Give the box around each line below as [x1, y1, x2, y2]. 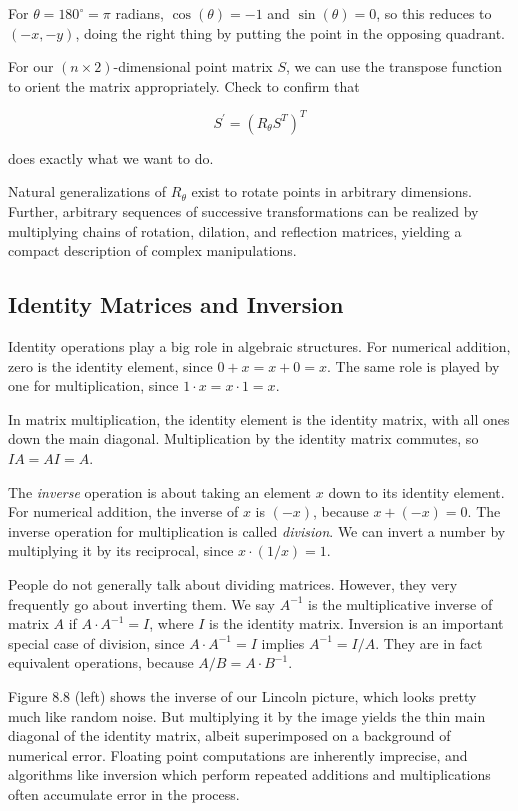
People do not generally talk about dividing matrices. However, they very [8, 573, 458, 594]
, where [149, 613, 194, 634]
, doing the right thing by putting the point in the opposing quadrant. [75, 22, 505, 43]
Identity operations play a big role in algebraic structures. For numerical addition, [8, 336, 511, 357]
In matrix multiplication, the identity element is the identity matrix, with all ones [8, 408, 510, 429]
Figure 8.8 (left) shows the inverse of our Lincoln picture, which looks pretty [8, 685, 477, 706]
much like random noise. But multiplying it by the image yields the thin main [8, 705, 486, 726]
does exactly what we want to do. [8, 147, 214, 168]
